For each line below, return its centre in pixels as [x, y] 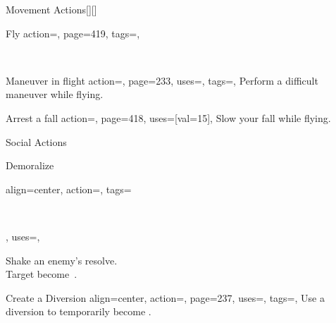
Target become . [42, 274]
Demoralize [30, 165]
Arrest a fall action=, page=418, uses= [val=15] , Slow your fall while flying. [168, 117]
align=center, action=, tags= [69, 189]
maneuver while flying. [55, 94]
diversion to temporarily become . [79, 311]
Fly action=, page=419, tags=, [73, 33]
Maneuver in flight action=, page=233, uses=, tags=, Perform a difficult [162, 80]
